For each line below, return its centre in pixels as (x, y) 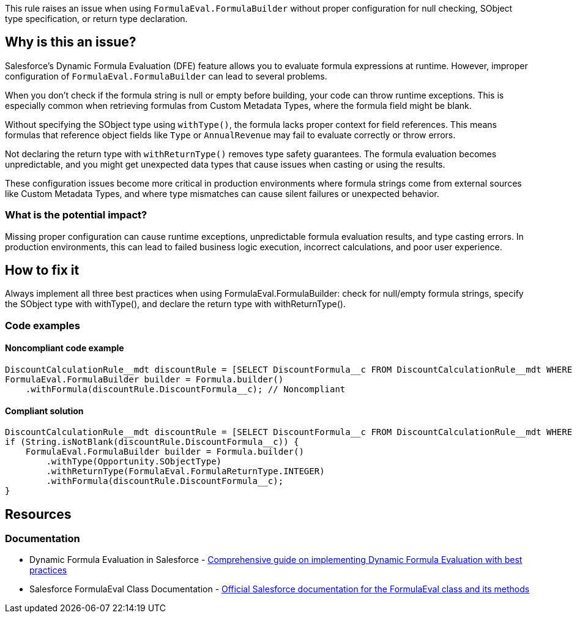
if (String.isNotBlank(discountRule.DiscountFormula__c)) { (152, 442)
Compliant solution (44, 411)
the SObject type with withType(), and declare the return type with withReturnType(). (175, 304)
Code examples (43, 325)
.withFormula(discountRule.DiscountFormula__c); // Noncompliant (185, 389)
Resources (38, 514)
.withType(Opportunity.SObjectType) (134, 462)
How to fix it (42, 270)
